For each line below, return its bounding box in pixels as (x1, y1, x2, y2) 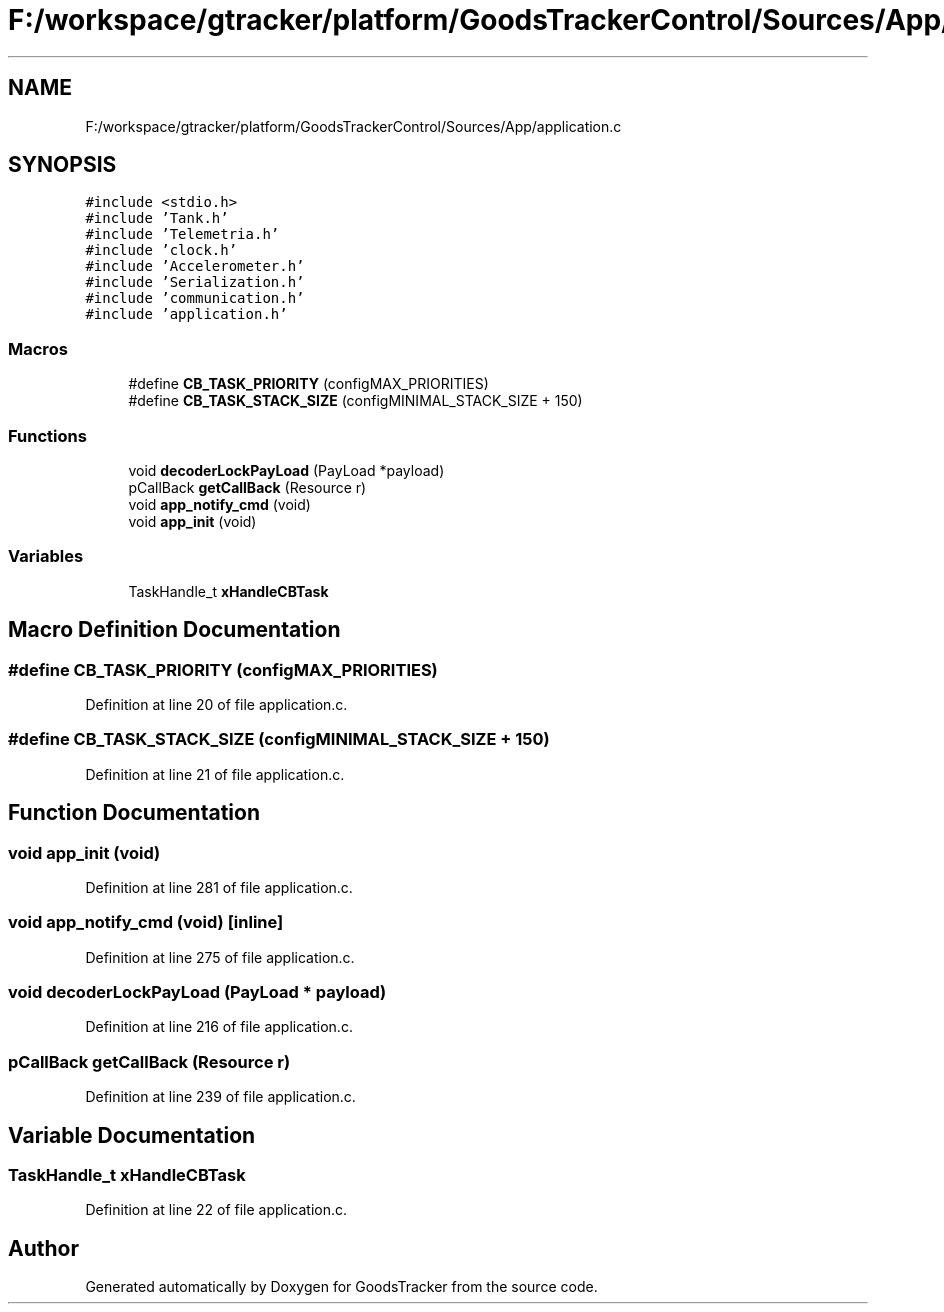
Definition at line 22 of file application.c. (85, 1201, 348, 1219)
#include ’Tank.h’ (85, 210, 229, 227)
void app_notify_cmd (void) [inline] (8, 912, 284, 933)
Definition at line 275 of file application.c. (85, 948, 355, 966)
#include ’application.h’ (85, 306, 288, 323)
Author (8, 1235, 79, 1261)
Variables (8, 546, 84, 567)
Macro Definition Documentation (8, 617, 341, 643)
